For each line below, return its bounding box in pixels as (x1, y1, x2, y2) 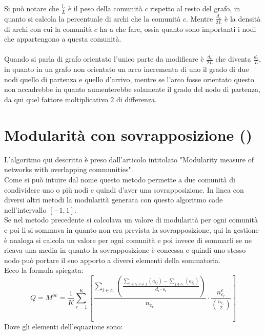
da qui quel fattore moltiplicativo (4, 94, 108, 105)
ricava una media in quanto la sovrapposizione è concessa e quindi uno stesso (4, 245, 246, 255)
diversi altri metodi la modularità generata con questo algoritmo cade (4, 194, 223, 205)
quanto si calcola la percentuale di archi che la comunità (4, 13, 181, 24)
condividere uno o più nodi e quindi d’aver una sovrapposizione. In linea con (4, 184, 244, 195)
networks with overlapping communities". (4, 164, 133, 175)
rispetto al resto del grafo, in (150, 3, 240, 13)
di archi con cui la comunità (4, 23, 92, 34)
